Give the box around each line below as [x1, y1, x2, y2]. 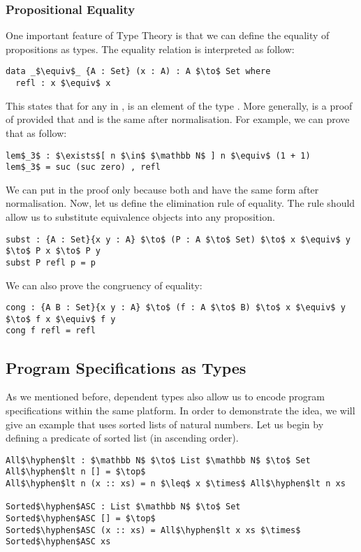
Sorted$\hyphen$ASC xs [6, 537, 111, 547]
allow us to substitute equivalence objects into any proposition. [6, 210, 275, 224]
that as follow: [6, 125, 67, 140]
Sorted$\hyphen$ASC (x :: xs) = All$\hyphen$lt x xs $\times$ [6, 525, 301, 535]
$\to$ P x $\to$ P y [6, 246, 101, 256]
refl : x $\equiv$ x [15, 78, 111, 89]
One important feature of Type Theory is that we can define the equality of [6, 28, 330, 43]
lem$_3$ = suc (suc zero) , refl [6, 162, 161, 173]
